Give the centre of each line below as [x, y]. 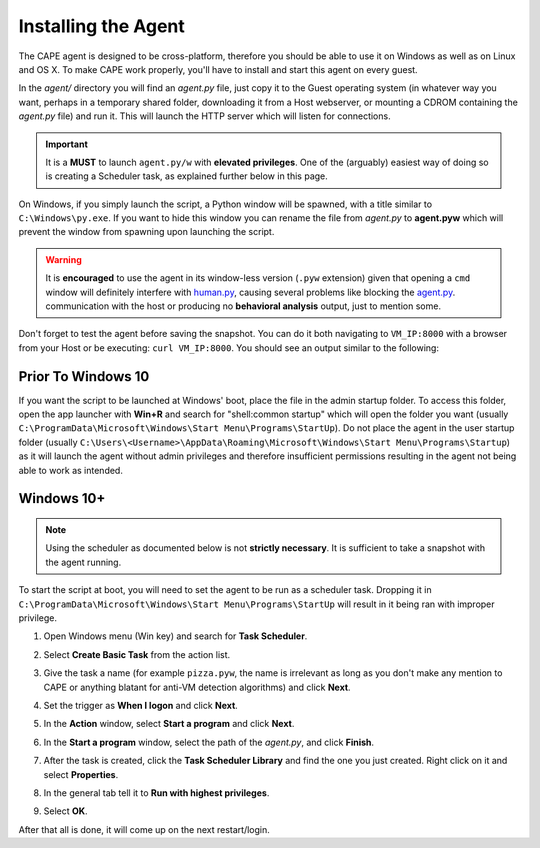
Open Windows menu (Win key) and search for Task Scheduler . [175, 636]
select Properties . [81, 774]
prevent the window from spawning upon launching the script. [146, 232]
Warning [63, 259]
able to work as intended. [71, 470]
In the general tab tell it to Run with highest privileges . [156, 792]
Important [67, 144]
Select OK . [66, 811]
